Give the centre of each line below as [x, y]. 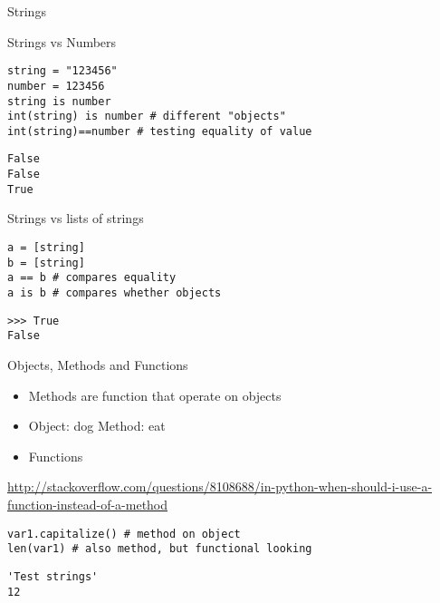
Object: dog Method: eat [97, 426]
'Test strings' [53, 576]
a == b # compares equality [92, 278]
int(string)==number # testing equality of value [160, 131]
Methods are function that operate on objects [155, 395]
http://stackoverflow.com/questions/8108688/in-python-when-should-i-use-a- [220, 486]
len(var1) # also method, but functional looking [160, 549]
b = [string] [46, 263]
